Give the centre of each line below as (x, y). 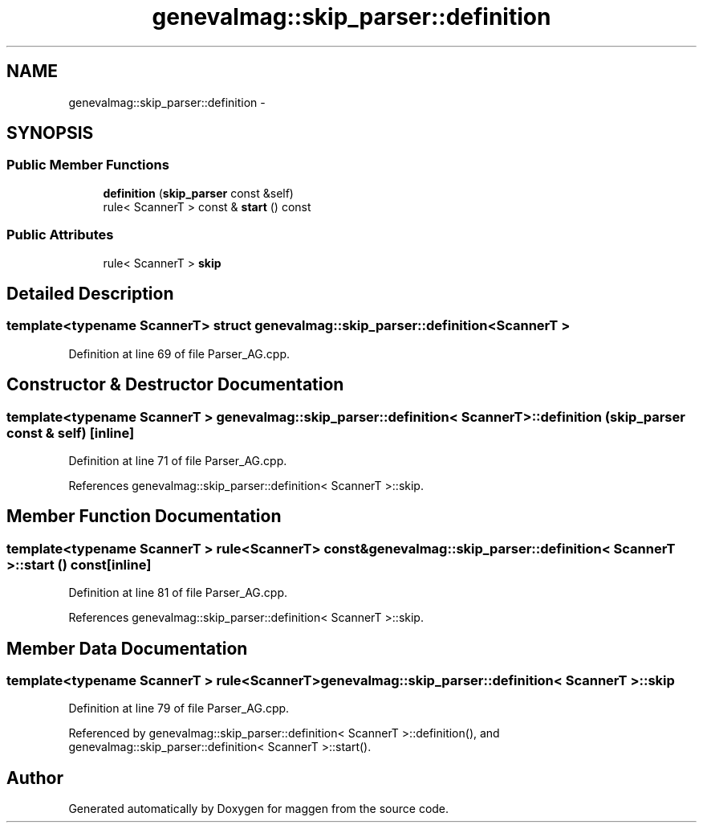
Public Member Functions (88, 165)
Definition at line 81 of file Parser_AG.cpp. (178, 593)
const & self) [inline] (71, 433)
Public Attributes (60, 235)
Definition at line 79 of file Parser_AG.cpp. (179, 709)
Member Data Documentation (127, 648)
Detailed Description (90, 293)
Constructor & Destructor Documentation (175, 385)
